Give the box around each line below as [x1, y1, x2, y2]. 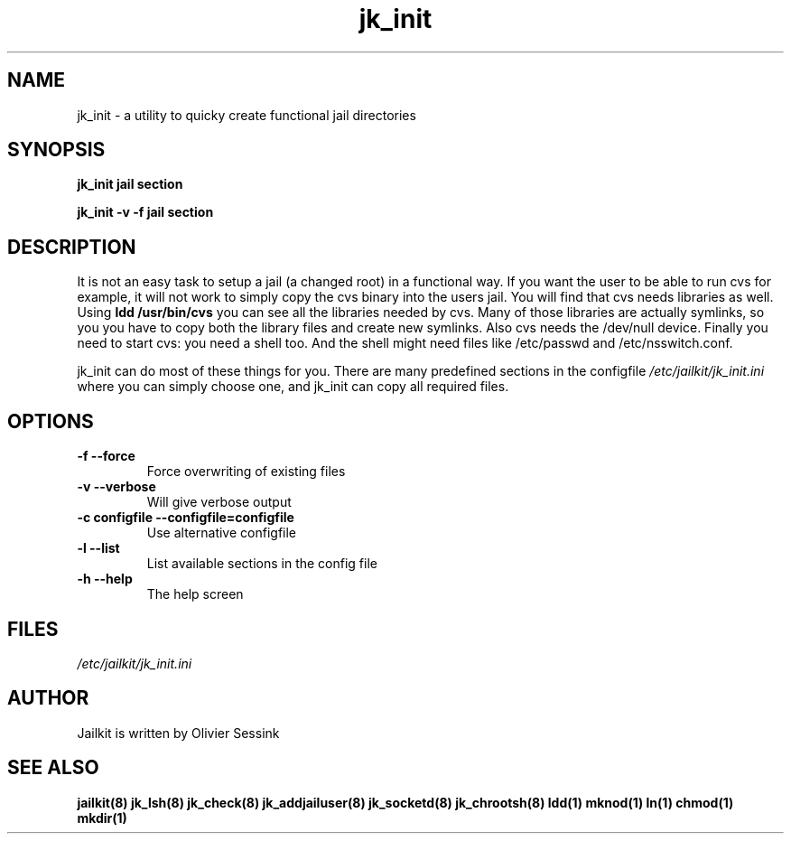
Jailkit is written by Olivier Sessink [77, 724, 280, 741]
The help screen [146, 586, 244, 603]
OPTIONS [7, 409, 94, 433]
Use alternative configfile [146, 525, 297, 541]
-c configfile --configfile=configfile [77, 509, 294, 526]
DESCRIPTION [7, 235, 136, 258]
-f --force [77, 448, 135, 464]
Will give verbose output [146, 494, 292, 510]
